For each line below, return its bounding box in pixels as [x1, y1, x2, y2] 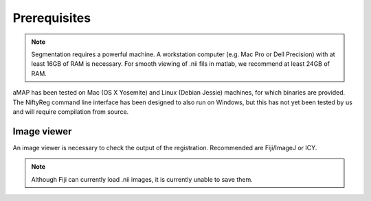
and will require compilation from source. [12, 107, 129, 116]
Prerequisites [12, 10, 91, 25]
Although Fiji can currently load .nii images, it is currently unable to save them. [31, 175, 254, 183]
